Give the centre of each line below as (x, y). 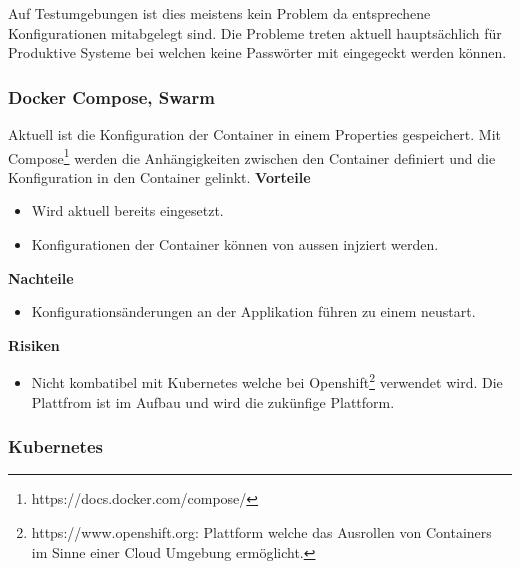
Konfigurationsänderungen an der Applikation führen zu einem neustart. (253, 311)
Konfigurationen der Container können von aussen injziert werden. (235, 244)
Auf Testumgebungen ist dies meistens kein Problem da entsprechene (219, 13)
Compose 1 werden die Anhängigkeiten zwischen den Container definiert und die (252, 156)
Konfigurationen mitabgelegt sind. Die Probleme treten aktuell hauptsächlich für (255, 32)
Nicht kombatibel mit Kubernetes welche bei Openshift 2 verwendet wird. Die (267, 381)
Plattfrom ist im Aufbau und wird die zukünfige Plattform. (213, 401)
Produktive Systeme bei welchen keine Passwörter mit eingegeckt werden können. (257, 52)
